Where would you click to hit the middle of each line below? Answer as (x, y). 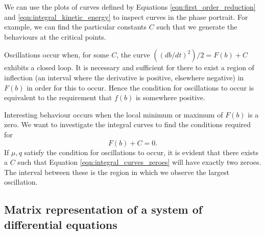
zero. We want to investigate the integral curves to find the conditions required (128, 124)
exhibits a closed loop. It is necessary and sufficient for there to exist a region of (129, 67)
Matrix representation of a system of (103, 209)
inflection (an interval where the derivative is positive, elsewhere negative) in (124, 77)
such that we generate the (197, 27)
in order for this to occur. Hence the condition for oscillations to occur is (140, 87)
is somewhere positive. (170, 97)
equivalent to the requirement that (58, 97)
